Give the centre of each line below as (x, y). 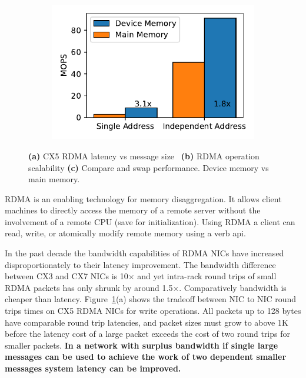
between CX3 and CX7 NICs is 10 (66, 276)
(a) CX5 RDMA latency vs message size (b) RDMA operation (144, 155)
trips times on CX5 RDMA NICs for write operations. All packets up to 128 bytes (153, 311)
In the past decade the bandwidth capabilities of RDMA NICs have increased (144, 253)
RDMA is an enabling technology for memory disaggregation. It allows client (143, 198)
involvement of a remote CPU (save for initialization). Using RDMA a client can (150, 221)
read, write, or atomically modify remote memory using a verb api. (125, 233)
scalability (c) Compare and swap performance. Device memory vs (149, 167)
